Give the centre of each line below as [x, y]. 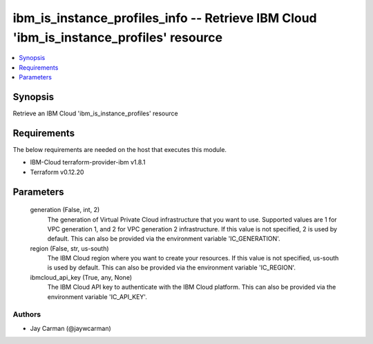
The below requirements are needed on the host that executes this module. [120, 149]
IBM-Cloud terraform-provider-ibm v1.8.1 [88, 162]
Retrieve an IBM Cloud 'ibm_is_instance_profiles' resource [96, 113]
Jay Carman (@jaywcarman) [71, 328]
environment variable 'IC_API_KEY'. [97, 296]
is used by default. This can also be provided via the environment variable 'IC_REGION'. [172, 268]
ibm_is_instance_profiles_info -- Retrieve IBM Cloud [165, 18]
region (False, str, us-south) [70, 248]
